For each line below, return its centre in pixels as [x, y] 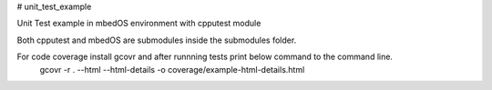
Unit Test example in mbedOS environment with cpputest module [139, 24]
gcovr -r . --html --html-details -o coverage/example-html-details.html [172, 69]
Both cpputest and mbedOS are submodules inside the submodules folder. [157, 40]
